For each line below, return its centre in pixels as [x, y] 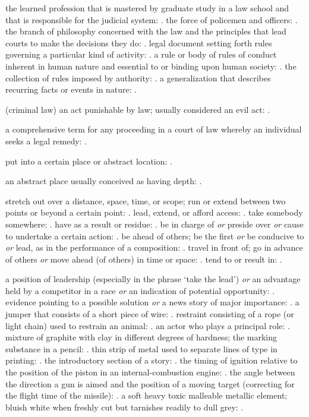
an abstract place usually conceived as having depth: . [104, 181]
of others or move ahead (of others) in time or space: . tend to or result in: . [144, 259]
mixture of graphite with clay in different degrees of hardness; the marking [141, 337]
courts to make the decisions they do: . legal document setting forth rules [139, 42]
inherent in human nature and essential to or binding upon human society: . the [151, 66]
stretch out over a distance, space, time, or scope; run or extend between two [146, 200]
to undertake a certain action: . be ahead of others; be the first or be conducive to [155, 236]
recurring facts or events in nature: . [71, 89]
